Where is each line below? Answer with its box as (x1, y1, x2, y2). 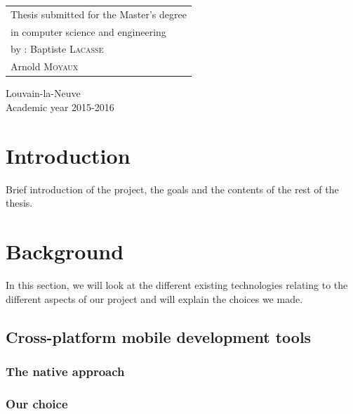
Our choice (6, 394, 68, 412)
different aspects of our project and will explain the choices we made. (6, 291, 303, 306)
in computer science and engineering (11, 24, 166, 39)
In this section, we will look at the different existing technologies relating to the (6, 278, 348, 292)
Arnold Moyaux (11, 59, 79, 74)
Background (6, 237, 124, 266)
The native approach (6, 362, 125, 380)
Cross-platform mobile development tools (6, 325, 312, 347)
